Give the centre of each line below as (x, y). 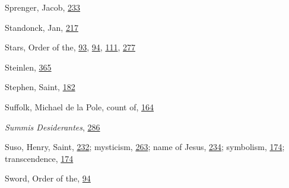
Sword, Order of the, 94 (48, 178)
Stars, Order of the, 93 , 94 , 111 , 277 (70, 47)
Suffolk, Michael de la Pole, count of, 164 (80, 106)
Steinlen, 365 (28, 67)
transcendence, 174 (39, 158)
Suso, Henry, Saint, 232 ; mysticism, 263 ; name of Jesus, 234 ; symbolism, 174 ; (145, 147)
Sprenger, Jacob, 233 (43, 7)
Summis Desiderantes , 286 (53, 127)
